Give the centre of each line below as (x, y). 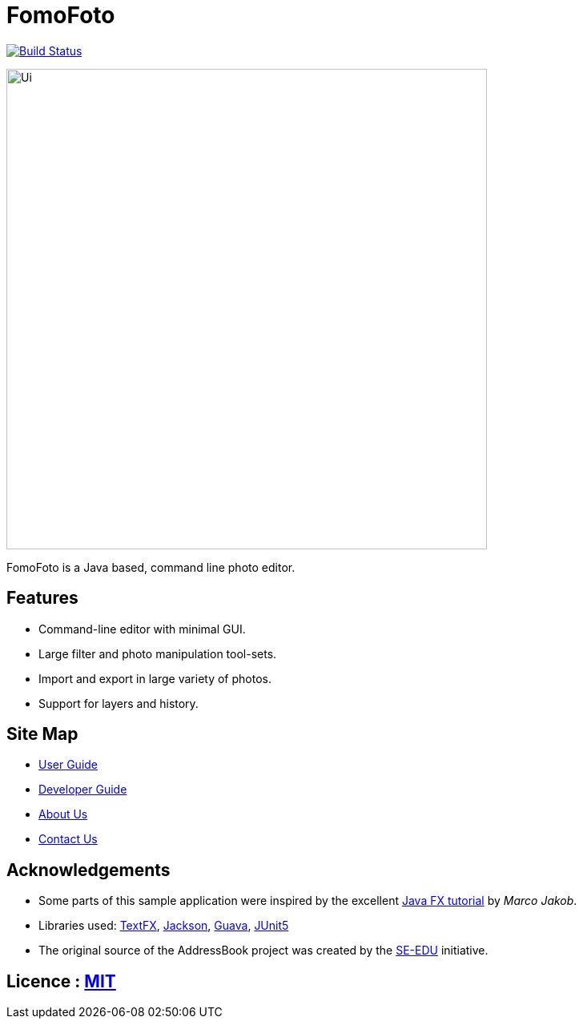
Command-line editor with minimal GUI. (142, 629)
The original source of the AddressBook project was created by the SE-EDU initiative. (263, 951)
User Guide (68, 765)
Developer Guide (83, 790)
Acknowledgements (88, 870)
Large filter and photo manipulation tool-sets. (158, 653)
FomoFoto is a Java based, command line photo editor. (151, 567)
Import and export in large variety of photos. (155, 678)
